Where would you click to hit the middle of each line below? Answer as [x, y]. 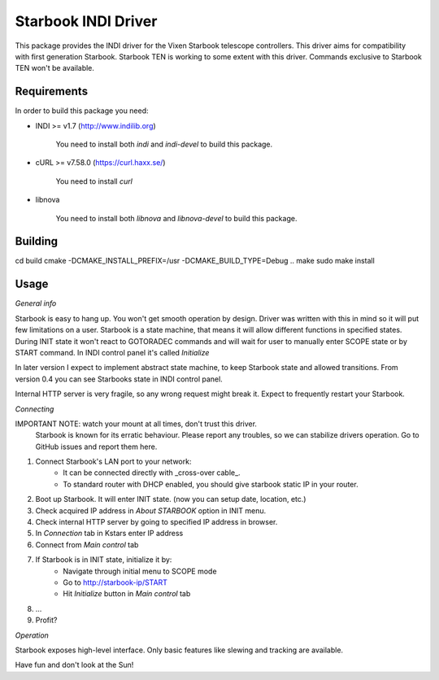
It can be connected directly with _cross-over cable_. [152, 473]
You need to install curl [94, 181]
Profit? [46, 620]
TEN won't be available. [55, 68]
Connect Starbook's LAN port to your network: [113, 462]
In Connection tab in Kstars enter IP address [109, 534]
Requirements [52, 92]
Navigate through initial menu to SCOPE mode [140, 571]
